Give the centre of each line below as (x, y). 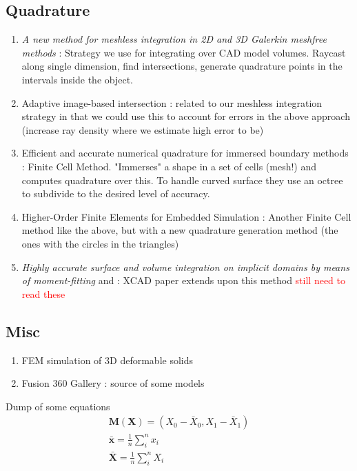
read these (43, 293)
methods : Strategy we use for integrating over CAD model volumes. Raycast (184, 52)
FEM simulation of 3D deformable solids (108, 360)
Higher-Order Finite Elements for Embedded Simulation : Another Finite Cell (186, 216)
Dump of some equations (58, 406)
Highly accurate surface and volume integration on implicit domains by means (185, 267)
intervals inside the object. (77, 79)
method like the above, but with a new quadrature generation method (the (180, 230)
